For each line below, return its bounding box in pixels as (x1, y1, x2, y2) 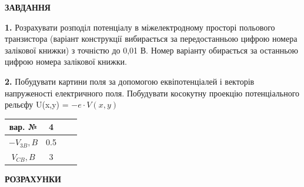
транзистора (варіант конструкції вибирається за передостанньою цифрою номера (5, 32, 298, 45)
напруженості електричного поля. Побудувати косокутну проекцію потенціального (5, 86, 300, 99)
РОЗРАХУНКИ (5, 173, 61, 185)
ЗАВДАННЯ (5, 1, 51, 13)
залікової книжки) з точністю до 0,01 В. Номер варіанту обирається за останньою (5, 44, 298, 56)
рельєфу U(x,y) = (5, 98, 69, 111)
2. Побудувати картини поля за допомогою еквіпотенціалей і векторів (5, 75, 255, 87)
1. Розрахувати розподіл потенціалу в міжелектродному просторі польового (5, 21, 275, 33)
